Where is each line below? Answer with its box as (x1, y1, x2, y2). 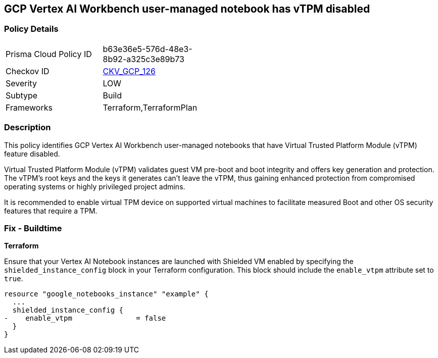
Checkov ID (6, 66, 50, 76)
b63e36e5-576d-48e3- (103, 43, 192, 54)
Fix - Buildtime (4, 223, 62, 233)
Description (4, 122, 51, 133)
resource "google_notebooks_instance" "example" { (4, 290, 209, 298)
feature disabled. (4, 149, 60, 158)
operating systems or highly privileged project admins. (4, 182, 185, 191)
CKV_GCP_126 (103, 66, 156, 76)
